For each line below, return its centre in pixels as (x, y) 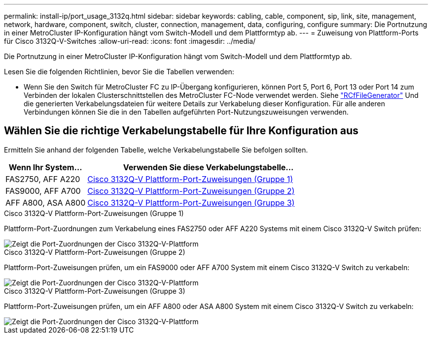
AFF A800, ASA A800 (46, 202)
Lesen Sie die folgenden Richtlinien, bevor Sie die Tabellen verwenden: (119, 72)
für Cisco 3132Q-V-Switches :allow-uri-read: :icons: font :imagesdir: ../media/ (130, 41)
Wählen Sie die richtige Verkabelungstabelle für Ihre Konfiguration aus (181, 131)
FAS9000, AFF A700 (43, 191)
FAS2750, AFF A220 (43, 179)
